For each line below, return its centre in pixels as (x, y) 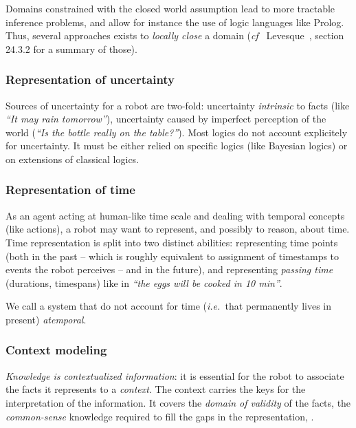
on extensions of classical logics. (73, 159)
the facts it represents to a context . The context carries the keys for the (156, 389)
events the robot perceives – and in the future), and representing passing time (169, 269)
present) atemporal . (46, 319)
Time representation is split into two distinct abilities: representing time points (172, 242)
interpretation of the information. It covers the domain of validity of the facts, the (178, 402)
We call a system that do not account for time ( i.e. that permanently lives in (169, 306)
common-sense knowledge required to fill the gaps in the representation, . (160, 416)
